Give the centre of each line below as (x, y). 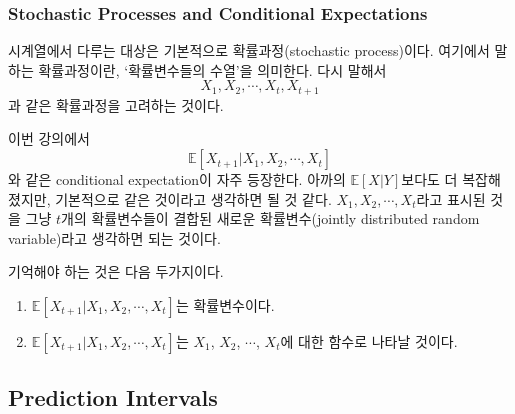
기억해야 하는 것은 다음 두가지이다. (116, 271)
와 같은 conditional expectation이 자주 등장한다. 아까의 (177, 179)
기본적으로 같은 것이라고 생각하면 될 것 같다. (193, 198)
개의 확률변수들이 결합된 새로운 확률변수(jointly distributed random (270, 218)
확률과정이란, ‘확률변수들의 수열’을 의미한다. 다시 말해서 (212, 69)
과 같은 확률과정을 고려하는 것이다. (116, 104)
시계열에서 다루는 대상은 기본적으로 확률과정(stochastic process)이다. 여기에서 (249, 50)
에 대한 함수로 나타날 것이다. (369, 341)
